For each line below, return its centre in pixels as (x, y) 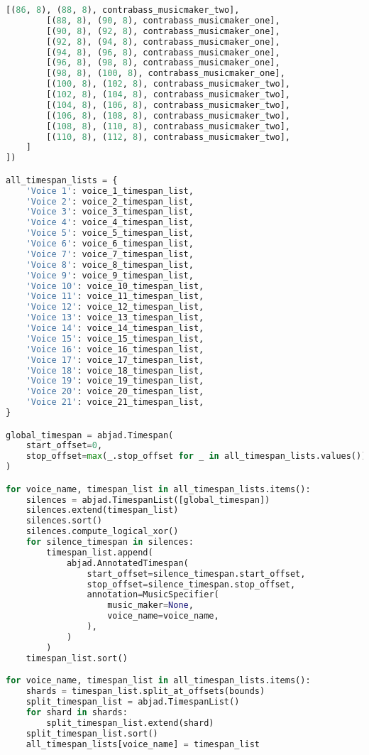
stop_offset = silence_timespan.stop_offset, (191, 584)
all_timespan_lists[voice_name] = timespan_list (143, 744)
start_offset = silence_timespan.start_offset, (196, 574)
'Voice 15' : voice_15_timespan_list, (115, 338)
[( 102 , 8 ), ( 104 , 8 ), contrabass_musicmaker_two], (168, 94)
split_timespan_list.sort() (92, 733)
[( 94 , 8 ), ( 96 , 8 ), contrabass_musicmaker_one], (163, 52)
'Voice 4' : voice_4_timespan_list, (110, 223)
